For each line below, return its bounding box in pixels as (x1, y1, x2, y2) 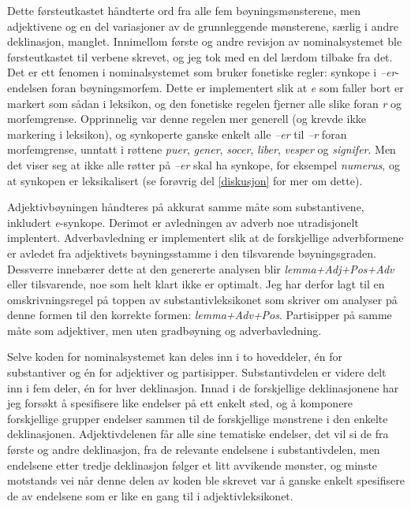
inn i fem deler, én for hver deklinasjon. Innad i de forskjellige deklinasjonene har (7, 379, 399, 396)
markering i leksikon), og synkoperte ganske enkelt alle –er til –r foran (7, 125, 347, 142)
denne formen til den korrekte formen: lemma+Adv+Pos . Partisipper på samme (7, 307, 392, 323)
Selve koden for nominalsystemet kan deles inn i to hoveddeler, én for (7, 348, 343, 365)
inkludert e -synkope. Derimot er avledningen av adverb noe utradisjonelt (7, 214, 359, 230)
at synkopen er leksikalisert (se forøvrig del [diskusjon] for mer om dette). (7, 172, 363, 188)
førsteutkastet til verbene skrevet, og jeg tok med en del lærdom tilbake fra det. (7, 48, 393, 65)
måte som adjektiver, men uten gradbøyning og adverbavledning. (7, 321, 322, 338)
